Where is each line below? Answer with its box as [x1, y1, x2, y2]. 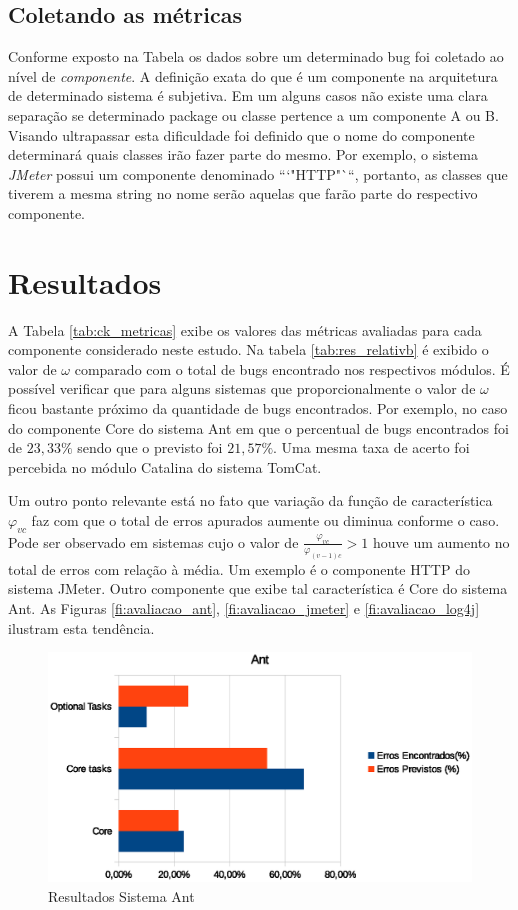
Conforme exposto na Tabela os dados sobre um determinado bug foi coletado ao [8, 46, 504, 67]
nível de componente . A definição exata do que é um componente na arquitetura [8, 65, 498, 86]
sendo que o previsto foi [77, 437, 223, 458]
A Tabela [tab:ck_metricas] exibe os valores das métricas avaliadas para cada [8, 319, 482, 340]
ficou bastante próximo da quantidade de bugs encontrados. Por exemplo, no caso [8, 398, 508, 419]
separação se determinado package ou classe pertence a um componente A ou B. [8, 104, 499, 125]
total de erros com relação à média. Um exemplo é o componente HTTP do [8, 558, 470, 579]
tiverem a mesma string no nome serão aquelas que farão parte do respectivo [8, 183, 478, 204]
